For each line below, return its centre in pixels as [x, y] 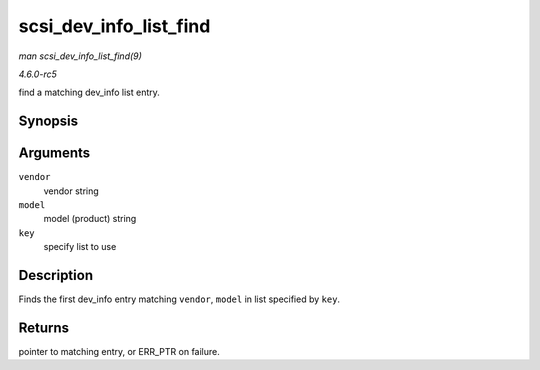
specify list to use [80, 247]
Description [56, 275]
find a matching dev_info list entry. [89, 92]
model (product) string [90, 219]
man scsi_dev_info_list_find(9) [80, 56]
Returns [44, 327]
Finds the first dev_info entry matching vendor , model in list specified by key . [179, 299]
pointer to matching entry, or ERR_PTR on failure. [119, 352]
